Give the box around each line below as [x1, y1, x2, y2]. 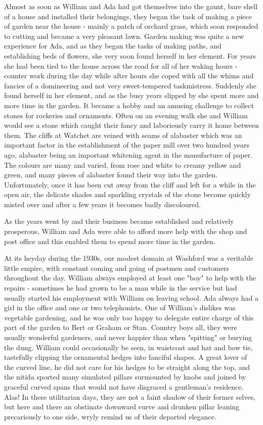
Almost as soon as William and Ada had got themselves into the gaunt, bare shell [4, 1, 258, 11]
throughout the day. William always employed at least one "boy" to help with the [4, 272, 256, 283]
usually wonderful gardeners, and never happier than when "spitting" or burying [4, 332, 252, 342]
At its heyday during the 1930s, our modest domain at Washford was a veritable [4, 253, 253, 263]
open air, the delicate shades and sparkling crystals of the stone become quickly [4, 189, 251, 200]
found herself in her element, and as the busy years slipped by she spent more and [4, 90, 259, 101]
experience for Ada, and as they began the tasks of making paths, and [4, 40, 222, 51]
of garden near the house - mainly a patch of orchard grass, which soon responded [4, 21, 258, 31]
